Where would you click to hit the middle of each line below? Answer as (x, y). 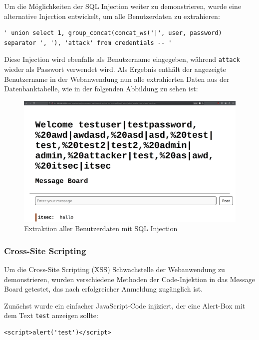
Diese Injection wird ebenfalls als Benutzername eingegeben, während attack (122, 59)
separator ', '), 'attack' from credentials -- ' (88, 43)
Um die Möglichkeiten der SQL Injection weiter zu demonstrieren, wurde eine (123, 6)
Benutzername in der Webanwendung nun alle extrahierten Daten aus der (117, 79)
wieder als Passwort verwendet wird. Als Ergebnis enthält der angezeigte (115, 69)
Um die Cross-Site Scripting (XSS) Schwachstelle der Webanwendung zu (115, 269)
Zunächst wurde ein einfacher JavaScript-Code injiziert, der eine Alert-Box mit (125, 305)
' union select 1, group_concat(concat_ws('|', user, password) (113, 33)
